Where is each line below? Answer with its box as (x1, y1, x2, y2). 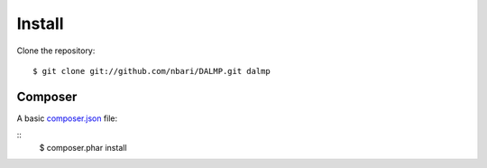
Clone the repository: (16, 45, 96, 56)
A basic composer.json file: (16, 113, 118, 124)
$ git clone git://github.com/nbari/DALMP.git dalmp (32, 66, 271, 76)
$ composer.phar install (39, 142, 127, 153)
